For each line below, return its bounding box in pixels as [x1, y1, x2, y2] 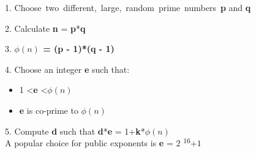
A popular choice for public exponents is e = [5, 136, 173, 149]
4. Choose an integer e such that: [5, 62, 130, 75]
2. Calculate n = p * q [5, 21, 86, 34]
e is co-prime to [19, 103, 78, 116]
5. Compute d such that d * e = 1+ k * [5, 124, 145, 137]
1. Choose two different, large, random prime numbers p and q [5, 1, 251, 13]
